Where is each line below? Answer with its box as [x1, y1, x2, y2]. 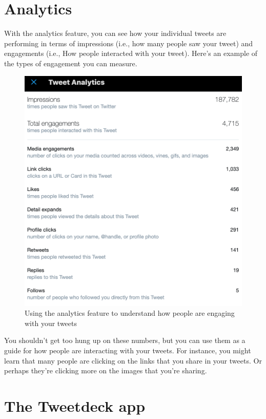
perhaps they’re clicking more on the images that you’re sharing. [4, 365, 207, 376]
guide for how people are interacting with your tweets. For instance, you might [4, 345, 251, 356]
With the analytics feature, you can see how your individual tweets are [4, 28, 227, 39]
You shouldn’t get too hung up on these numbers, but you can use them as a [4, 335, 245, 346]
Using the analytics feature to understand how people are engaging [25, 308, 235, 318]
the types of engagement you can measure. [4, 58, 137, 68]
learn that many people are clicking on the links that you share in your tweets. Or [4, 355, 262, 366]
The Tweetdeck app [4, 395, 146, 416]
